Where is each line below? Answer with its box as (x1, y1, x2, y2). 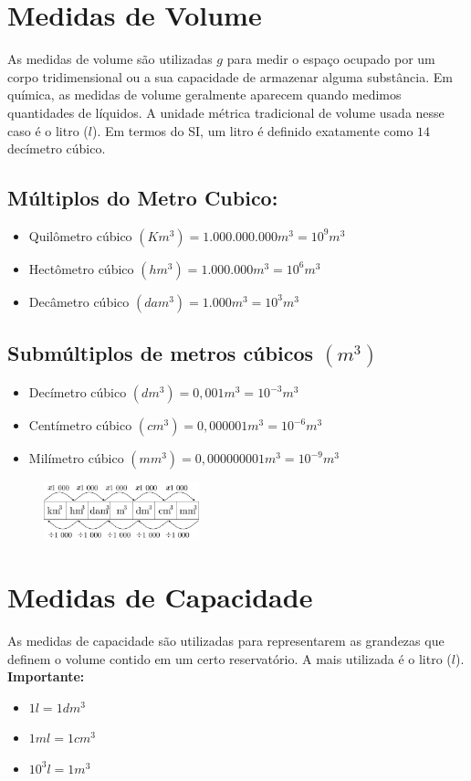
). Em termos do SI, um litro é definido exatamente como (91, 121, 413, 140)
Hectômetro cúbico (28, 259, 134, 278)
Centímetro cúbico (28, 416, 132, 435)
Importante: (7, 667, 85, 686)
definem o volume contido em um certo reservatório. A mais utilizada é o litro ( (7, 649, 452, 668)
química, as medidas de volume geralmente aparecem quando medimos (7, 85, 402, 104)
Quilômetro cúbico (28, 226, 132, 245)
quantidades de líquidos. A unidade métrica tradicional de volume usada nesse (7, 102, 445, 121)
